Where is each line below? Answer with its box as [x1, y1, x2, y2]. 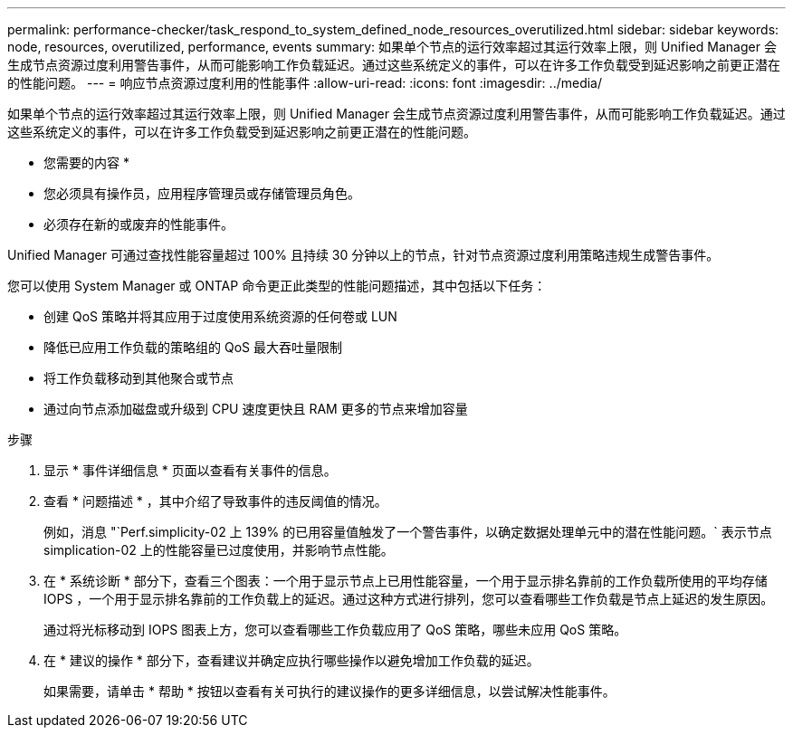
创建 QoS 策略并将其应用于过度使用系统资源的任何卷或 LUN [43, 309, 397, 324]
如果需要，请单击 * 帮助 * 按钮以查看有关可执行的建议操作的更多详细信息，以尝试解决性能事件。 [43, 683, 616, 699]
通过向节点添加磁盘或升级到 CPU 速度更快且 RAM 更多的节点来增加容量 [43, 401, 468, 416]
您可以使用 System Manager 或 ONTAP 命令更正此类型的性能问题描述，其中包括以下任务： [7, 278, 547, 293]
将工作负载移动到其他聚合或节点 [43, 370, 234, 386]
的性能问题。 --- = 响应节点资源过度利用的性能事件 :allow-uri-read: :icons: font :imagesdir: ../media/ [7, 75, 603, 91]
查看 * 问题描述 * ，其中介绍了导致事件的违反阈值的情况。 [43, 493, 387, 509]
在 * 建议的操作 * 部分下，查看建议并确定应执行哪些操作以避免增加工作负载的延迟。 [43, 653, 540, 668]
